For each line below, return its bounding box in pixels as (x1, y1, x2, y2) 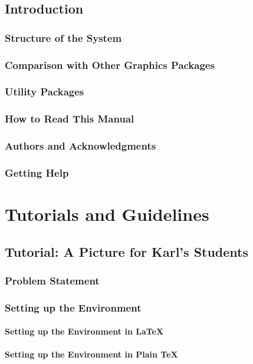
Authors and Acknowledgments (5, 138, 156, 153)
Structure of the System (5, 30, 122, 45)
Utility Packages (5, 84, 84, 99)
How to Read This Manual (5, 111, 134, 126)
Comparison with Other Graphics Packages (5, 57, 215, 72)
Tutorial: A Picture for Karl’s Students (5, 242, 249, 260)
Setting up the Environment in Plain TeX (5, 348, 178, 360)
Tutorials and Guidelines (5, 202, 209, 226)
